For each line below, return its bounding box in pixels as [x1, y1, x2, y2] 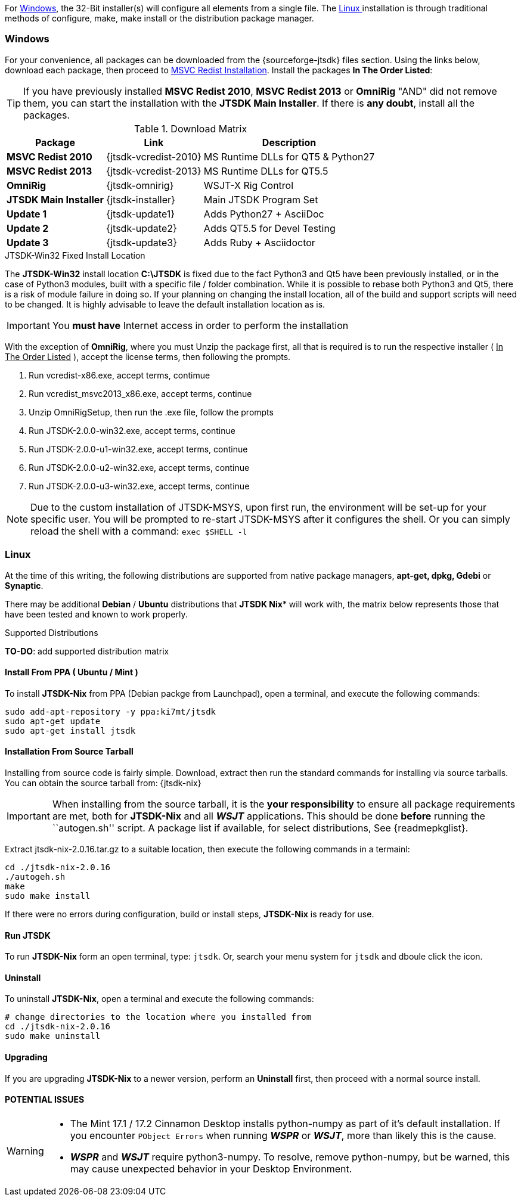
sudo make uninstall [5, 1031, 101, 1041]
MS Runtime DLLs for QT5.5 [203, 165, 328, 177]
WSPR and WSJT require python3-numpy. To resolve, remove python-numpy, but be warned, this [70, 1150, 510, 1163]
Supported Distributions [5, 627, 98, 638]
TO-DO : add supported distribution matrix [5, 646, 169, 656]
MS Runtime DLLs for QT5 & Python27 [203, 150, 375, 163]
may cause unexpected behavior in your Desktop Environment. [70, 1162, 352, 1175]
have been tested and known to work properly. [5, 609, 188, 619]
